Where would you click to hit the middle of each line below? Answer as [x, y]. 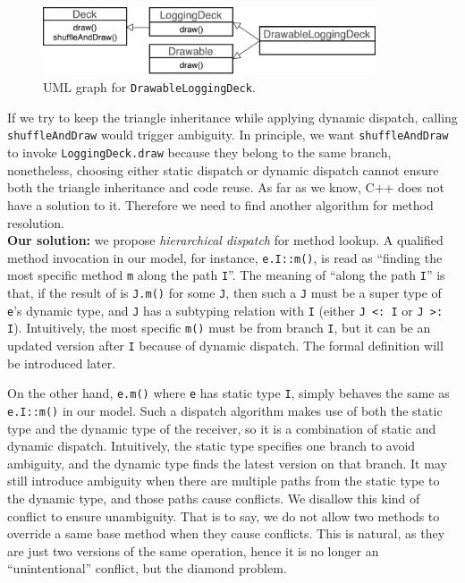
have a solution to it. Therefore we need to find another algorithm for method [220, 204]
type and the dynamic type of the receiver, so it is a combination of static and [222, 428]
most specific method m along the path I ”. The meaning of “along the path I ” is [226, 275]
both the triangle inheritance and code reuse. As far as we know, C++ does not [226, 187]
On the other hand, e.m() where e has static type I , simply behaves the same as [228, 393]
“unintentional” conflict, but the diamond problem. [147, 568]
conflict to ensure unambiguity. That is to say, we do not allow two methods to [224, 515]
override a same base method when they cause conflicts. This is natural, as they [226, 533]
